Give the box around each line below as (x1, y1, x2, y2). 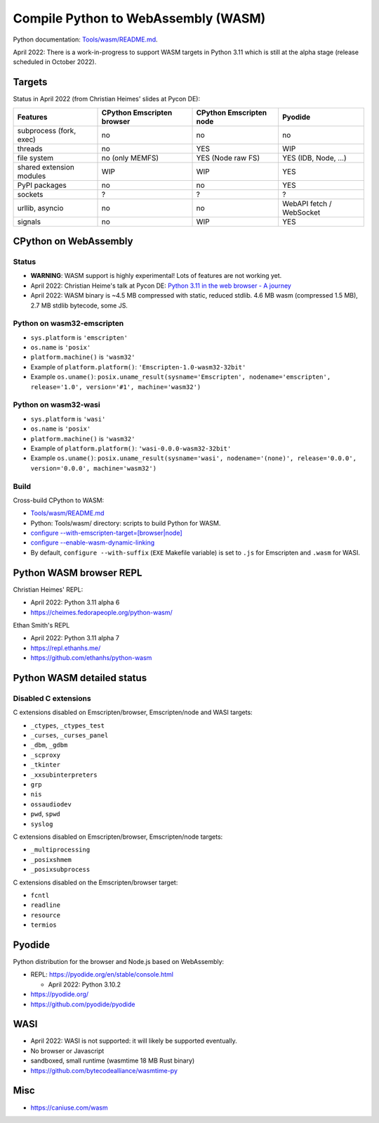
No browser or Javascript (30, 1046, 105, 1055)
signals (17, 217, 41, 227)
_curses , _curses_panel (30, 731, 109, 740)
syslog (30, 820, 53, 828)
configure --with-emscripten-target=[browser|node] (30, 528, 182, 538)
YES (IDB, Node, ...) (281, 153, 347, 163)
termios (30, 921, 58, 929)
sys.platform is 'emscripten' (30, 333, 128, 341)
